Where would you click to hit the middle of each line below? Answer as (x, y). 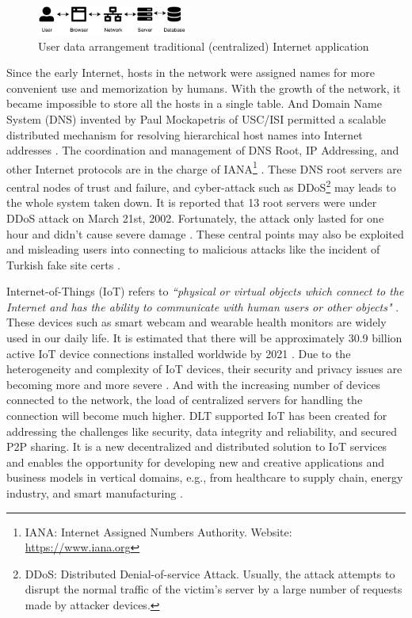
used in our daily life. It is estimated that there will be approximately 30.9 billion (204, 338)
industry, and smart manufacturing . (95, 493)
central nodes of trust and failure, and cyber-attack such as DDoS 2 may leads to (201, 186)
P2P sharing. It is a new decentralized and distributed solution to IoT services (197, 446)
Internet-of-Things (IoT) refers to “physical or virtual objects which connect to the (205, 291)
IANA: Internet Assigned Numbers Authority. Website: (158, 531)
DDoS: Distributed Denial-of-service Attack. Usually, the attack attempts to (210, 573)
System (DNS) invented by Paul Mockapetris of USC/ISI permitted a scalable (196, 119)
